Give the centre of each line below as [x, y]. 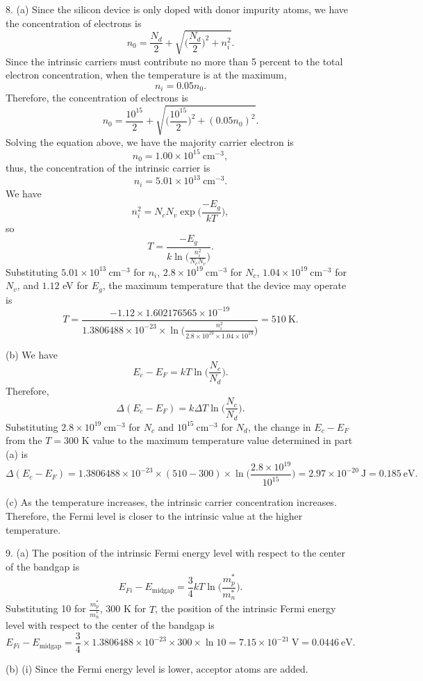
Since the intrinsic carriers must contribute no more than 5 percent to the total [174, 61]
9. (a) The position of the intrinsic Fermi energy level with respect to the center [176, 553]
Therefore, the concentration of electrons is [97, 98]
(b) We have [32, 354]
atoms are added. [272, 668]
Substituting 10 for [46, 608]
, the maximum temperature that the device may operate [224, 285]
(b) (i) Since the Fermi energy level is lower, [99, 668]
